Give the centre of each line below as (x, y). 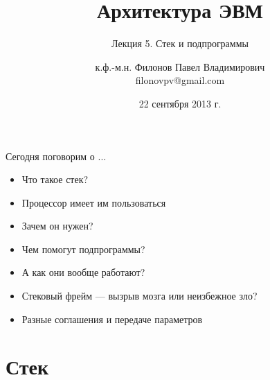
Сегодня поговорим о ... (56, 156)
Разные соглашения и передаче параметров (112, 319)
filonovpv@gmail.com (180, 80)
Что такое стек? (55, 179)
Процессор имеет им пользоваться (94, 202)
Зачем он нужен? (57, 226)
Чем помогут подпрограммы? (83, 249)
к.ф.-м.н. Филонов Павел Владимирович (180, 66)
